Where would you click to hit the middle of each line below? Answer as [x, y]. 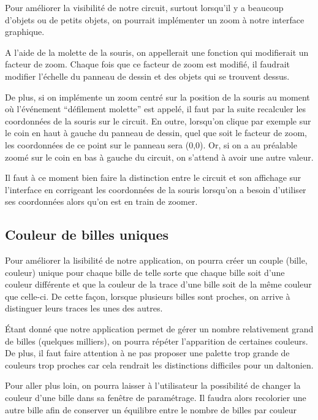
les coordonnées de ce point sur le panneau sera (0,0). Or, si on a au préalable [151, 144]
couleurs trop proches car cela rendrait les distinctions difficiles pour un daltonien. [159, 365]
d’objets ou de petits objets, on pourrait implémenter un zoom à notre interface [155, 19]
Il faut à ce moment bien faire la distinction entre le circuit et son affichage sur [153, 178]
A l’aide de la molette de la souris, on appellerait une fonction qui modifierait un [157, 52]
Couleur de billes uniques [87, 235]
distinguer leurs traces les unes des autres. [84, 308]
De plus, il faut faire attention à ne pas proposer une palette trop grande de [147, 353]
